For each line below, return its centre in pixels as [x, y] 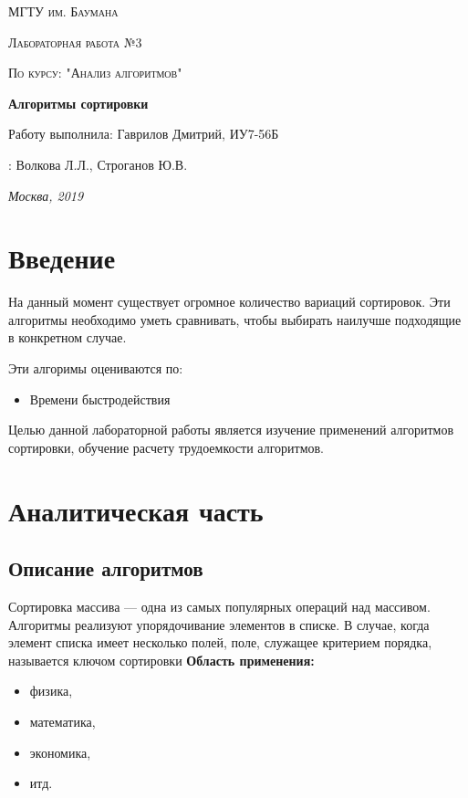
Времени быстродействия [100, 399]
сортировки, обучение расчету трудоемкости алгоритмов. [166, 447]
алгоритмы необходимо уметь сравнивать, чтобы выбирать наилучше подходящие [235, 319]
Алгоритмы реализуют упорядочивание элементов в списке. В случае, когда [219, 624]
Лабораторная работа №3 [75, 42]
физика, [51, 691]
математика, [62, 721]
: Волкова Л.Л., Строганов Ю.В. [98, 164]
